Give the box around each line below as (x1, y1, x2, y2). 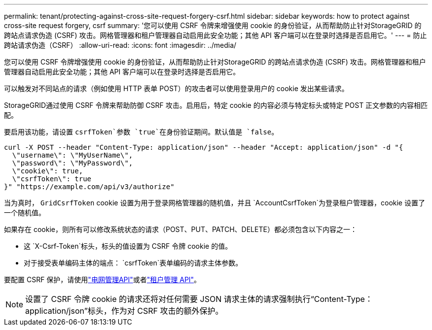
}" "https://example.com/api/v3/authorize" (4, 183, 175, 191)
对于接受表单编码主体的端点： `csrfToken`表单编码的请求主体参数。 (24, 259, 243, 267)
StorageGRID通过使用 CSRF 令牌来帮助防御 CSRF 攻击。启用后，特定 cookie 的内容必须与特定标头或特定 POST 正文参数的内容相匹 (4, 101, 428, 109)
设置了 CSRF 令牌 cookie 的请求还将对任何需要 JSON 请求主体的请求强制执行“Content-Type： (25, 294, 373, 304)
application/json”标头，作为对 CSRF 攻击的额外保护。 (25, 306, 223, 316)
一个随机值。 (4, 208, 45, 217)
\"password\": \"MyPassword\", (12, 159, 133, 167)
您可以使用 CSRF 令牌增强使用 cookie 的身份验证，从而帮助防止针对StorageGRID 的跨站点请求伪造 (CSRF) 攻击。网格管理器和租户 (4, 58, 426, 66)
